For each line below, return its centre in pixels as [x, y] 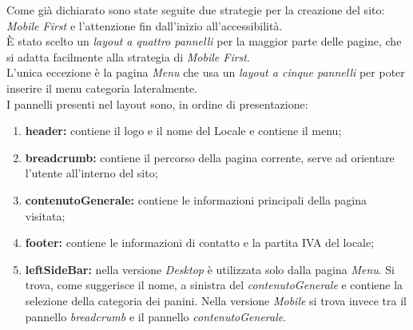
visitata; [45, 215]
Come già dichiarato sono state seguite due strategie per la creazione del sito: [196, 10]
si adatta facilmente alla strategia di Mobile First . [128, 56]
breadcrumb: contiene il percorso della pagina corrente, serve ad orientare [210, 157]
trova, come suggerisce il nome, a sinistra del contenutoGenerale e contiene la [214, 285]
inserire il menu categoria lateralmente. [102, 87]
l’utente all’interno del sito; [91, 173]
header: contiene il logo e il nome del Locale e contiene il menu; [183, 131]
